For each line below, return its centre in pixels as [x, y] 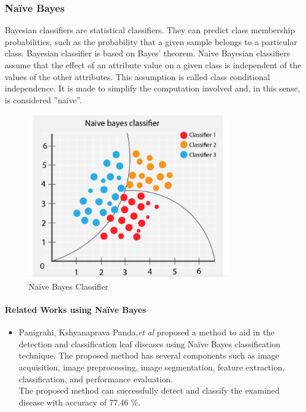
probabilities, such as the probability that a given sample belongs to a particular [151, 41]
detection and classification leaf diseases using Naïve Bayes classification [149, 343]
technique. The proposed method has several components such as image [149, 355]
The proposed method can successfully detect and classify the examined [149, 390]
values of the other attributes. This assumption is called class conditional [138, 76]
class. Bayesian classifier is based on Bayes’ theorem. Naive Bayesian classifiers [148, 53]
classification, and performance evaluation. [96, 378]
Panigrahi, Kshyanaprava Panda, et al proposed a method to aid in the [146, 332]
